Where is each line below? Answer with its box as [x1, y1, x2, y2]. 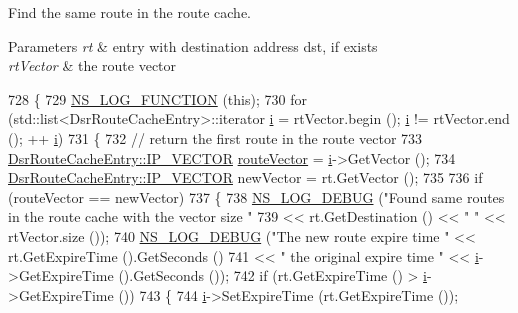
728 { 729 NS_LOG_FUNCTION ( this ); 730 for [8, 88, 307, 109]
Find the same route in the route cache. [8, 2, 251, 22]
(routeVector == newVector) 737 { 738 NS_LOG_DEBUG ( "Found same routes [8, 186, 505, 207]
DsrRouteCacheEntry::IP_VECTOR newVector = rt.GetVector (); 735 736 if [8, 167, 483, 188]
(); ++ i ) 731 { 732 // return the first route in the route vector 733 [8, 127, 423, 148]
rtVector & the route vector [8, 55, 177, 76]
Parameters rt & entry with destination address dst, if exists [8, 35, 378, 56]
